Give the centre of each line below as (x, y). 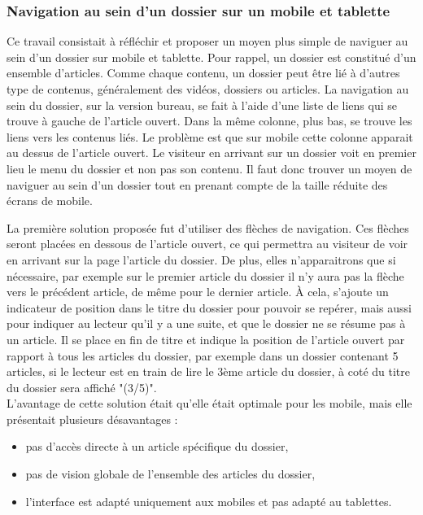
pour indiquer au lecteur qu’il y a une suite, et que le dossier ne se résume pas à (206, 323)
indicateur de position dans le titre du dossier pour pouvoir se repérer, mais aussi (209, 307)
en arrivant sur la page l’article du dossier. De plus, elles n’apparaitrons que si (201, 259)
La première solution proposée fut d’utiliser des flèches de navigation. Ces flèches (208, 227)
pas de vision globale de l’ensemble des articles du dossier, (170, 474)
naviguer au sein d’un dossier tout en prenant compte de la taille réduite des (197, 184)
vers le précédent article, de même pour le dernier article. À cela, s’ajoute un (198, 292)
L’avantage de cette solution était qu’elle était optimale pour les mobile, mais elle (209, 403)
